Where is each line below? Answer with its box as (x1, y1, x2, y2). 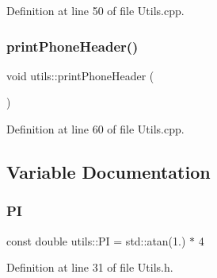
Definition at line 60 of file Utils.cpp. (6, 121, 185, 137)
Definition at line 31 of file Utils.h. (6, 259, 173, 276)
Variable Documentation (6, 159, 211, 183)
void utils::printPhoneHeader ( (6, 67, 154, 83)
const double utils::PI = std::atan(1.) (6, 232, 186, 249)
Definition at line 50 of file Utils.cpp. (6, 2, 185, 18)
